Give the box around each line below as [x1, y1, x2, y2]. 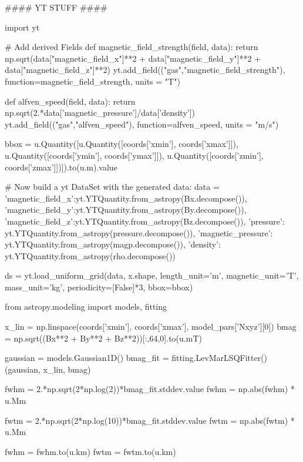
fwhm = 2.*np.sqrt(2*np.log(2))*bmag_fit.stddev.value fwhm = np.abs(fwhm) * [5, 383, 295, 395]
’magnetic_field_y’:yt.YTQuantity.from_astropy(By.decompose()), [5, 203, 247, 216]
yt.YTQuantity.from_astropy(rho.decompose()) [5, 249, 176, 262]
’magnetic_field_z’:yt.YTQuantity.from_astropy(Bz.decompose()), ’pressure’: [5, 215, 285, 227]
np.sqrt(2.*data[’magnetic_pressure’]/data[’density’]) [5, 106, 196, 119]
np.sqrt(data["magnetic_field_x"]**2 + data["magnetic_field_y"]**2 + [5, 52, 261, 64]
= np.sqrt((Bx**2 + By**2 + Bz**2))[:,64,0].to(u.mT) [5, 332, 202, 344]
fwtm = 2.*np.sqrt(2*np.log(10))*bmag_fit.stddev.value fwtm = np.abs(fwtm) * [5, 414, 295, 426]
